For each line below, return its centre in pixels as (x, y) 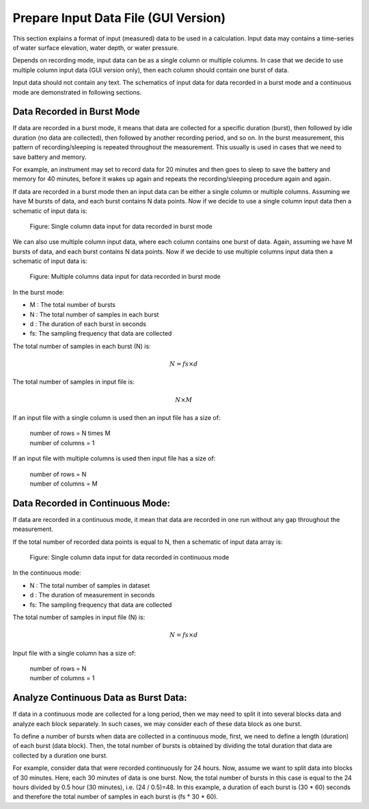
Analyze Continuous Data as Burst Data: (100, 698)
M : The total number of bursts (73, 305)
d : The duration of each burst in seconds (88, 324)
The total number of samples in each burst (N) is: (82, 346)
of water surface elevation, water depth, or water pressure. (96, 47)
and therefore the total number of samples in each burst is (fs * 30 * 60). (115, 797)
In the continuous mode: (47, 573)
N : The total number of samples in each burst (94, 314)
